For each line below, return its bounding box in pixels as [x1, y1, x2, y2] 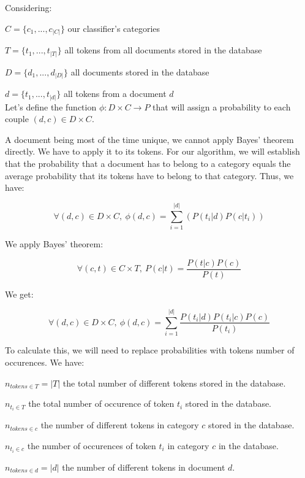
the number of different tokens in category [40, 418, 199, 431]
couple [5, 112, 29, 125]
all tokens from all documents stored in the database [64, 44, 262, 56]
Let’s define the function [5, 100, 97, 113]
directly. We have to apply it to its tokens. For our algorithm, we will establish [5, 145, 300, 158]
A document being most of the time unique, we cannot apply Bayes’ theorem [5, 133, 294, 145]
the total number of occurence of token [28, 397, 175, 410]
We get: [5, 287, 34, 300]
